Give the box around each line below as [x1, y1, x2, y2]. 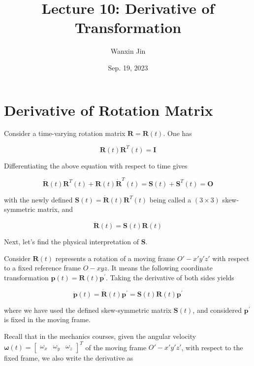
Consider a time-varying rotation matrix [4, 128, 126, 138]
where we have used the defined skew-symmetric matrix [4, 304, 172, 315]
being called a [149, 194, 191, 204]
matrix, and [37, 204, 73, 214]
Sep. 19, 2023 [108, 62, 148, 72]
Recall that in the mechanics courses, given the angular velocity [4, 331, 196, 341]
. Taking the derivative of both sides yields [106, 272, 234, 283]
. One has [163, 128, 192, 138]
